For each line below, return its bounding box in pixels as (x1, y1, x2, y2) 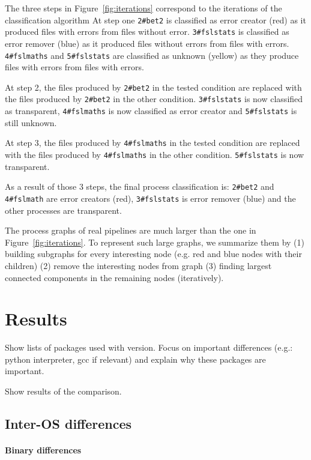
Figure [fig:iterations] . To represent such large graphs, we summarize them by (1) (5, 235, 305, 248)
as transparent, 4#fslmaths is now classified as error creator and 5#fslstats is (5, 104, 297, 117)
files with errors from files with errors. (5, 61, 144, 73)
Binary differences (5, 443, 82, 456)
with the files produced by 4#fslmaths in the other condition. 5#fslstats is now (5, 148, 304, 160)
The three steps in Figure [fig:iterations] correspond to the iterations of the (5, 2, 282, 14)
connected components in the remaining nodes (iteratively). (5, 271, 224, 283)
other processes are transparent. (5, 204, 122, 216)
